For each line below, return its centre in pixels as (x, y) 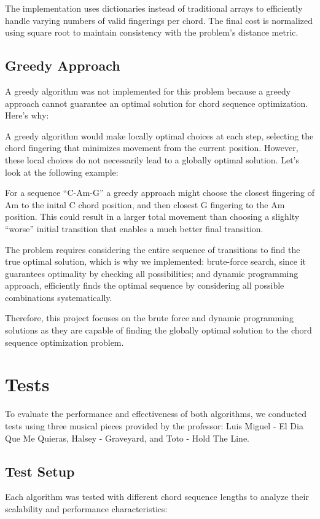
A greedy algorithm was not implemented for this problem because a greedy (148, 91)
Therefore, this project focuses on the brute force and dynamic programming (149, 318)
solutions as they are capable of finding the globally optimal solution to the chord (158, 330)
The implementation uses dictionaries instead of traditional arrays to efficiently (154, 8)
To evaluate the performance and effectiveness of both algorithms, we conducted (156, 414)
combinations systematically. (59, 297)
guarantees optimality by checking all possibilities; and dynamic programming (152, 273)
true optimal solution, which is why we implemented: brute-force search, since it (156, 261)
